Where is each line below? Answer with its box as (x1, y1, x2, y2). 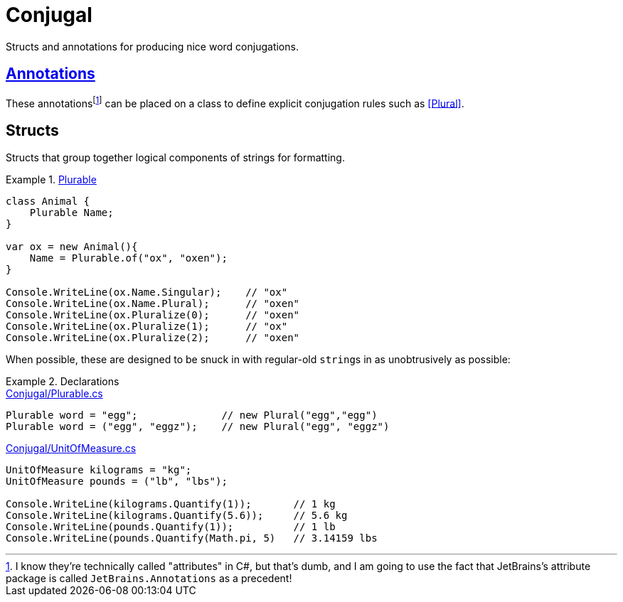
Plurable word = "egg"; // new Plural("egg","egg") (6, 409, 378, 421)
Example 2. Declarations (6, 375, 119, 388)
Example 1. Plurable (6, 173, 97, 186)
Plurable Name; (29, 207, 114, 219)
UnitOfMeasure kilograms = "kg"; (6, 464, 192, 476)
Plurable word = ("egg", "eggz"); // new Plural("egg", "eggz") (6, 421, 390, 433)
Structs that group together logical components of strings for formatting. (6, 151, 345, 164)
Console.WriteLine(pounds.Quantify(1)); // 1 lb (6, 521, 336, 533)
